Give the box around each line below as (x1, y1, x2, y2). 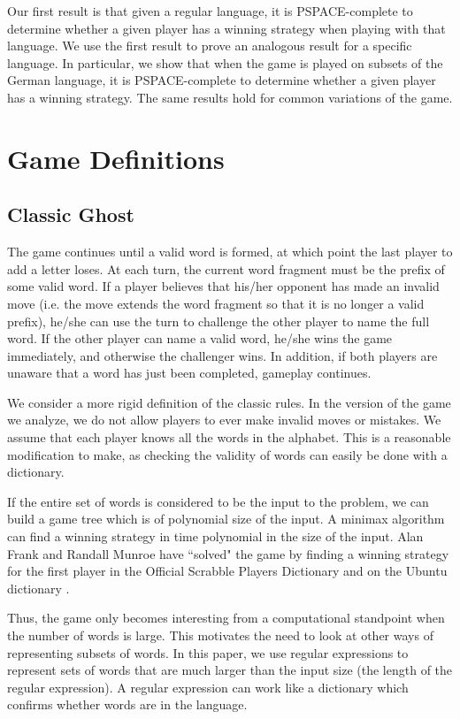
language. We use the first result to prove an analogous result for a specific (7, 36, 412, 55)
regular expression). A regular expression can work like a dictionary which (7, 677, 409, 696)
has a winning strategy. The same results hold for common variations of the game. (7, 88, 453, 106)
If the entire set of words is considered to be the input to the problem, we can (7, 492, 429, 510)
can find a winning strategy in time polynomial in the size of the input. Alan (7, 527, 424, 546)
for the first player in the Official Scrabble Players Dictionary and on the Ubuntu (7, 562, 448, 580)
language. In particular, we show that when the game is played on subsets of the (7, 53, 443, 72)
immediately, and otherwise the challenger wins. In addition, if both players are (7, 346, 438, 364)
